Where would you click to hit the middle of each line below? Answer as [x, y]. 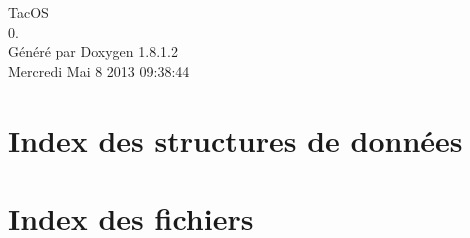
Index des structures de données [235, 139]
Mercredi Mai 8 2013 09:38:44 [99, 70]
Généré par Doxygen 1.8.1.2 [93, 51]
